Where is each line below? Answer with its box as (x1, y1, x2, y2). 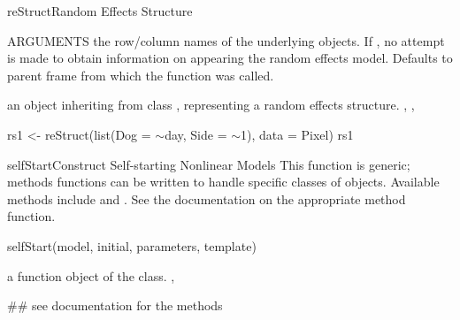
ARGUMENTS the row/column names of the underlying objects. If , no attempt (7, 31, 445, 50)
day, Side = (165, 125, 227, 143)
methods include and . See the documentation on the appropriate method (7, 189, 406, 208)
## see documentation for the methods (7, 296, 223, 315)
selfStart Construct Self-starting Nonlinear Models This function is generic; (7, 155, 410, 173)
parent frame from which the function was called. (7, 65, 274, 84)
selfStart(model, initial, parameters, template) (7, 236, 257, 255)
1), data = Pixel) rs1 (241, 125, 354, 143)
